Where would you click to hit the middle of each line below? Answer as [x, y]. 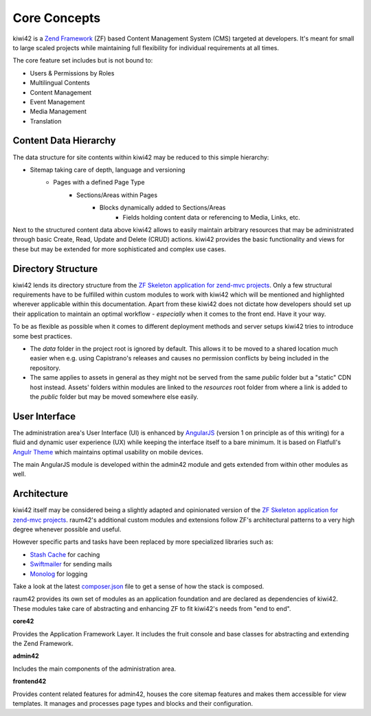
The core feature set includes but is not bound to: [83, 60]
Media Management [58, 112]
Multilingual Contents [60, 83]
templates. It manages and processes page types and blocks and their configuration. [133, 703]
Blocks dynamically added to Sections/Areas [163, 208]
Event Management [57, 102]
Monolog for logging [59, 574]
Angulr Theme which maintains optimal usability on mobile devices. [108, 452]
